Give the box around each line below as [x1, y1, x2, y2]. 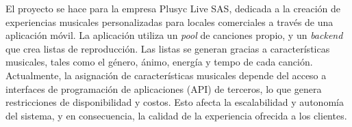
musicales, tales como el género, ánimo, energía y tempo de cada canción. [5, 55, 313, 69]
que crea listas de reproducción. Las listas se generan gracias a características [5, 41, 330, 55]
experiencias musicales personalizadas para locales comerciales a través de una [5, 14, 334, 29]
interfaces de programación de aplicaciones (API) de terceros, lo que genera [5, 81, 322, 96]
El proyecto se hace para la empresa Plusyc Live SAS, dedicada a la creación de [5, 1, 340, 15]
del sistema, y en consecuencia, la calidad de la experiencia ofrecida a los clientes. [5, 108, 347, 122]
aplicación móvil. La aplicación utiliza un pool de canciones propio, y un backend [5, 28, 343, 42]
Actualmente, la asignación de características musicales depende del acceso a [5, 68, 327, 82]
